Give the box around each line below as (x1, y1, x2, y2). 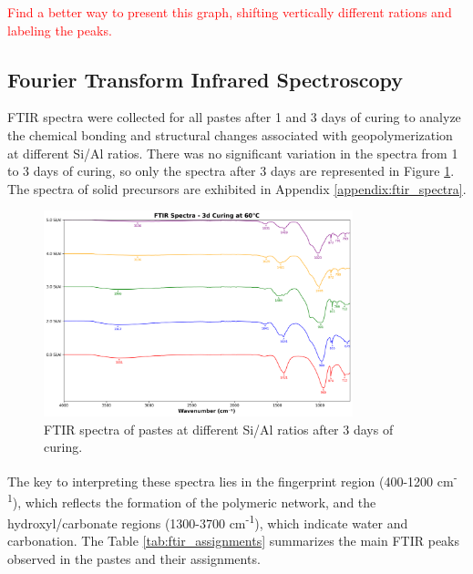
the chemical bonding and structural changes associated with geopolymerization (7, 125, 453, 144)
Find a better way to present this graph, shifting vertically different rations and (7, 3, 452, 21)
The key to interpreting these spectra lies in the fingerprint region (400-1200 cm (7, 471, 454, 490)
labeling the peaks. (7, 20, 112, 39)
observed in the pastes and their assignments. (7, 549, 261, 569)
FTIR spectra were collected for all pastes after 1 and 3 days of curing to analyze (7, 108, 461, 127)
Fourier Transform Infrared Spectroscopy (7, 65, 404, 93)
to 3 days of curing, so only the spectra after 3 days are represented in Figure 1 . (7, 161, 455, 180)
